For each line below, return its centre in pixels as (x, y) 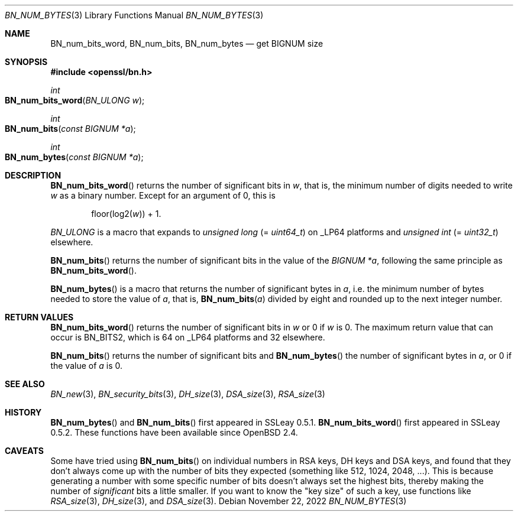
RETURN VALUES (39, 317)
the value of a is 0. (87, 366)
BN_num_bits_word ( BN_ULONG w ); (75, 100)
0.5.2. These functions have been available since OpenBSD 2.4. (174, 432)
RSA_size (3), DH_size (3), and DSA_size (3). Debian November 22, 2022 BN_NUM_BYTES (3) (229, 501)
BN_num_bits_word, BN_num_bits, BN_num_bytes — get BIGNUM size (187, 43)
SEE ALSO (25, 384)
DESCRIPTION (33, 175)
